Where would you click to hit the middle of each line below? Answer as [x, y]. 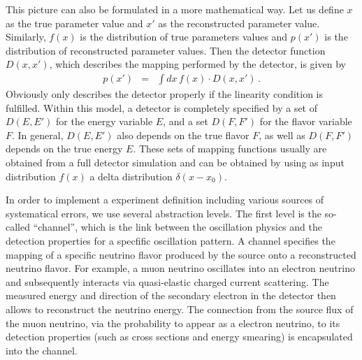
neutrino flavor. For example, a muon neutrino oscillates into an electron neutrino [180, 268]
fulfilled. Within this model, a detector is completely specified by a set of [162, 107]
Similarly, [26, 37]
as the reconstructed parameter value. [239, 23]
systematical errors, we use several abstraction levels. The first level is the [164, 213]
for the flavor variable [306, 121]
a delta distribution [131, 176]
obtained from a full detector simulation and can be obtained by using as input [175, 162]
